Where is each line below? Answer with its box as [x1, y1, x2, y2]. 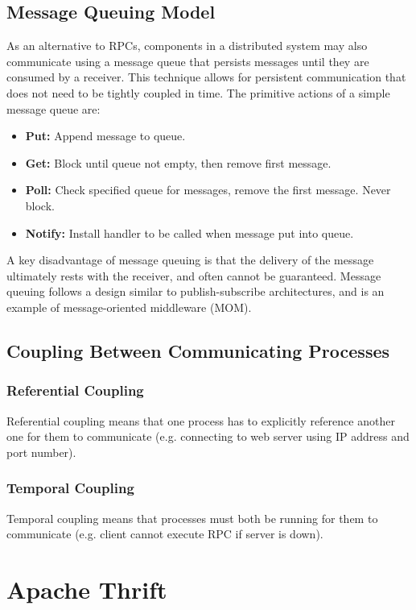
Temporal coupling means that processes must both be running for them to [6, 509, 378, 526]
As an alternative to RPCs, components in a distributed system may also [6, 37, 368, 54]
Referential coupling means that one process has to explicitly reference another [6, 412, 395, 429]
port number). [6, 443, 76, 460]
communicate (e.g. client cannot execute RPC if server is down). [6, 525, 323, 542]
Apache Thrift [6, 572, 167, 605]
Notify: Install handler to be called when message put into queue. [25, 224, 354, 241]
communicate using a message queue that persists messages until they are [6, 52, 369, 69]
